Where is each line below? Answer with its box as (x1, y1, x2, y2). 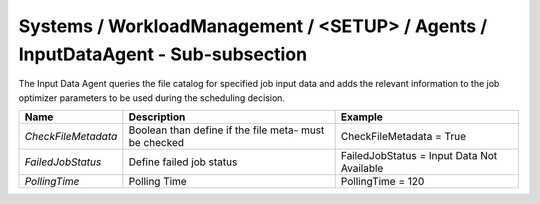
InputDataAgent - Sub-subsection (18, 43, 308, 65)
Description (128, 110, 186, 124)
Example (340, 110, 384, 124)
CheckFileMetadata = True (340, 130, 467, 144)
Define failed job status (128, 155, 238, 169)
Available (340, 161, 384, 175)
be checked (128, 136, 185, 150)
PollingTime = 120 (340, 175, 425, 189)
